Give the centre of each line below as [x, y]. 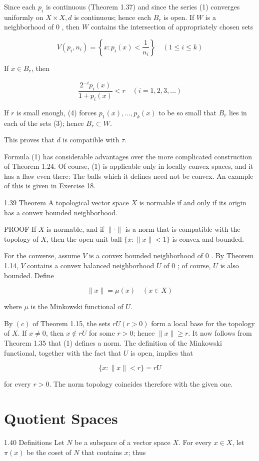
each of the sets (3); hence [44, 123]
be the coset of [49, 452]
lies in [238, 112]
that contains [102, 452]
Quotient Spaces [61, 418]
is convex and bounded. [208, 238]
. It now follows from [220, 333]
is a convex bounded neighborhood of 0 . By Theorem [171, 255]
